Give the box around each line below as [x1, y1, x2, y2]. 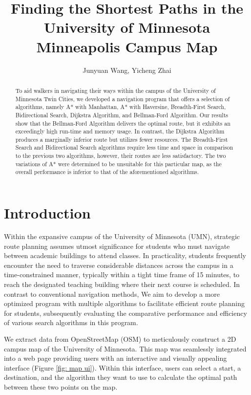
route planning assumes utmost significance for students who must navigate [4, 241, 230, 251]
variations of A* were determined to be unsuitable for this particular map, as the [15, 159, 222, 168]
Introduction [4, 203, 91, 223]
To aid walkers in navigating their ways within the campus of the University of [15, 86, 216, 94]
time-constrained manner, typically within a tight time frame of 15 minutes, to [4, 269, 240, 280]
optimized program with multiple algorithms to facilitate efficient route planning [4, 298, 245, 308]
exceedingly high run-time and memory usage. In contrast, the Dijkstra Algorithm [15, 127, 225, 135]
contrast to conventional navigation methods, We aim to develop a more [4, 288, 220, 299]
